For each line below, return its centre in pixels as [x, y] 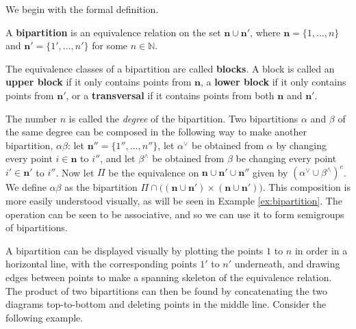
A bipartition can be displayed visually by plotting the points [135, 250]
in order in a [321, 250]
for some [110, 45]
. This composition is [306, 187]
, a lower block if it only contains [274, 82]
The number [31, 118]
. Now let [75, 172]
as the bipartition [101, 187]
